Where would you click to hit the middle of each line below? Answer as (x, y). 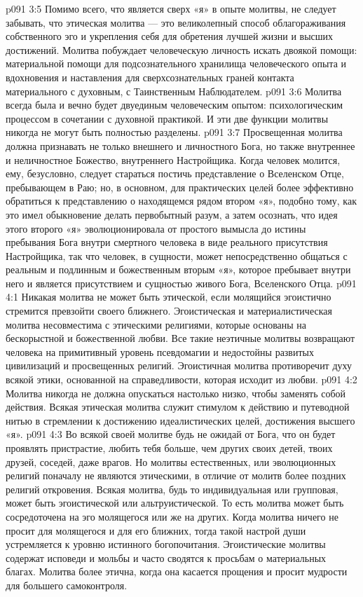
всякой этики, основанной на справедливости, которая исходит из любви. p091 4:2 (181, 379)
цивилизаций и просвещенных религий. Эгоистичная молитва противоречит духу (179, 365)
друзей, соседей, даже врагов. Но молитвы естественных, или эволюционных (171, 461)
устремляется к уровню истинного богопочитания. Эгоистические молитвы (166, 544)
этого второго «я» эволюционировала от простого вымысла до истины (156, 228)
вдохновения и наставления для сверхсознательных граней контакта (150, 77)
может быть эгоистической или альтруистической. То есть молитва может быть (175, 503)
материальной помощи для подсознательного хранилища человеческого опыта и (176, 63)
